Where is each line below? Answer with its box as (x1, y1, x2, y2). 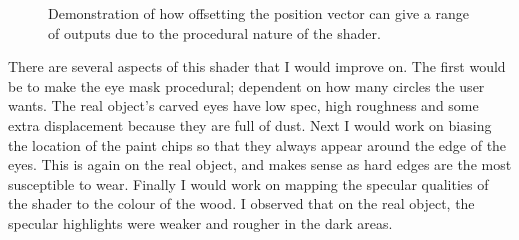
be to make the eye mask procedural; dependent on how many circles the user (8, 75, 485, 96)
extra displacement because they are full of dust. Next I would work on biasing (8, 114, 492, 135)
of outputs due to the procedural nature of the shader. (48, 22, 381, 43)
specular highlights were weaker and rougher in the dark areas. (8, 212, 393, 233)
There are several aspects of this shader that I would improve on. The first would (8, 56, 506, 77)
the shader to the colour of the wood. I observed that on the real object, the (8, 193, 475, 214)
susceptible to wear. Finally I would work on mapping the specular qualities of (8, 173, 489, 194)
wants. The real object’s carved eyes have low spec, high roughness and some (8, 95, 479, 116)
